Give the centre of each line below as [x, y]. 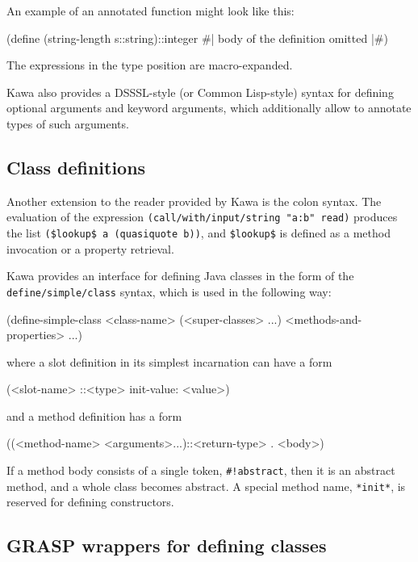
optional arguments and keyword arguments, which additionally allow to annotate [209, 108]
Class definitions [76, 167]
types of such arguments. [68, 123]
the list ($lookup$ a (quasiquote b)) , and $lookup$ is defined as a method [199, 233]
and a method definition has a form [94, 415]
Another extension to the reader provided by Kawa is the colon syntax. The [194, 201]
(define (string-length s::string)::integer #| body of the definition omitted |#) [197, 38]
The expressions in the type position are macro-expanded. [150, 65]
